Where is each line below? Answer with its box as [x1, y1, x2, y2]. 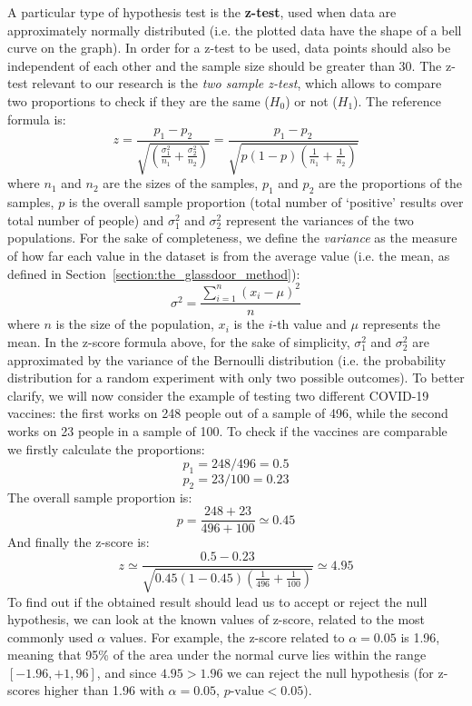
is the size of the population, [55, 314, 214, 333]
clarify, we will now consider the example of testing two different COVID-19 [7, 385, 429, 404]
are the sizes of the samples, [103, 174, 259, 193]
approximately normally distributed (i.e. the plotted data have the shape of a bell [7, 20, 462, 39]
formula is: [7, 109, 66, 128]
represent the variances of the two [225, 210, 414, 229]
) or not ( [285, 91, 338, 110]
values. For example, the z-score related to [109, 627, 345, 646]
